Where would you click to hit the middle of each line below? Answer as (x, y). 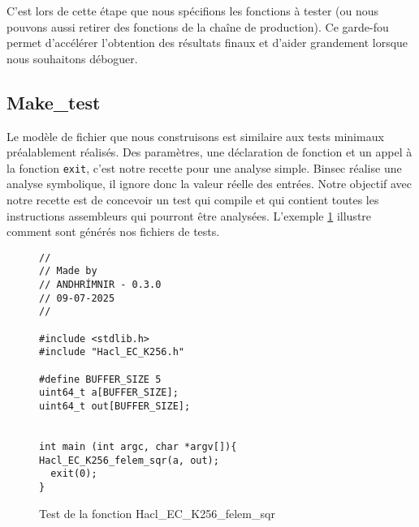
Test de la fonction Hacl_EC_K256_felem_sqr (157, 513)
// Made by (68, 271)
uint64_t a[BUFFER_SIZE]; (109, 393)
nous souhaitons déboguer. (72, 58)
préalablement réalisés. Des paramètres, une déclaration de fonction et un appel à (209, 152)
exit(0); (74, 474)
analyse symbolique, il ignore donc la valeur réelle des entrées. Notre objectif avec (209, 184)
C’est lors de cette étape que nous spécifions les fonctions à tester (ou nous (193, 11)
